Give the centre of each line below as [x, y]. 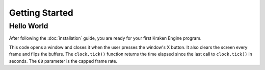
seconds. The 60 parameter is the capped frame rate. [63, 61]
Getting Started [41, 13]
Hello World [29, 26]
